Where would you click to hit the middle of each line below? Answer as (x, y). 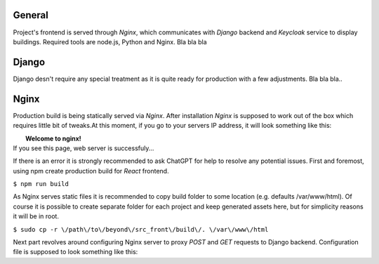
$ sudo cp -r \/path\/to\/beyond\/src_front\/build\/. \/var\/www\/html (141, 229)
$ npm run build (41, 184)
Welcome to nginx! (54, 138)
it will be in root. (36, 216)
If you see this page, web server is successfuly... (84, 148)
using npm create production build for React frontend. (91, 171)
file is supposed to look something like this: (75, 252)
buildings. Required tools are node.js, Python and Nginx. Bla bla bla (110, 41)
